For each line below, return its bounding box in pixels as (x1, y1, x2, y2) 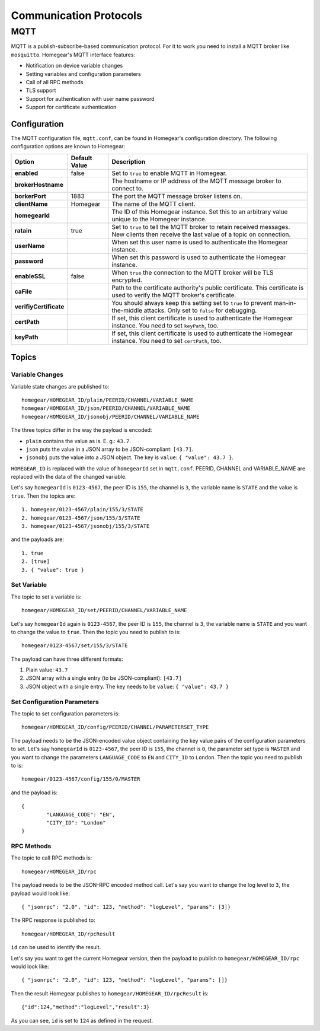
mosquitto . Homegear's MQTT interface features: (11, 51, 136, 58)
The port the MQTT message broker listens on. (111, 192, 242, 200)
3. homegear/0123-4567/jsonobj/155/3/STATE (21, 523, 150, 530)
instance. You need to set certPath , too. (111, 336, 222, 345)
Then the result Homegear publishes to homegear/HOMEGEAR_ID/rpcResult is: (11, 989, 209, 997)
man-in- (273, 298, 296, 307)
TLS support (25, 87, 56, 94)
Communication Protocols (11, 9, 142, 22)
